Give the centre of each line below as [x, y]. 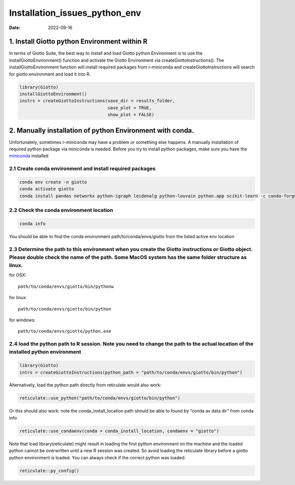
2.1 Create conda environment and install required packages [82, 169]
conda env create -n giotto [53, 182]
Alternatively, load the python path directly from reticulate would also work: [85, 385]
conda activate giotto [47, 189]
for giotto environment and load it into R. [50, 74]
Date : [15, 28]
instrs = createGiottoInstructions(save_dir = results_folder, [97, 101]
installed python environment [45, 352]
